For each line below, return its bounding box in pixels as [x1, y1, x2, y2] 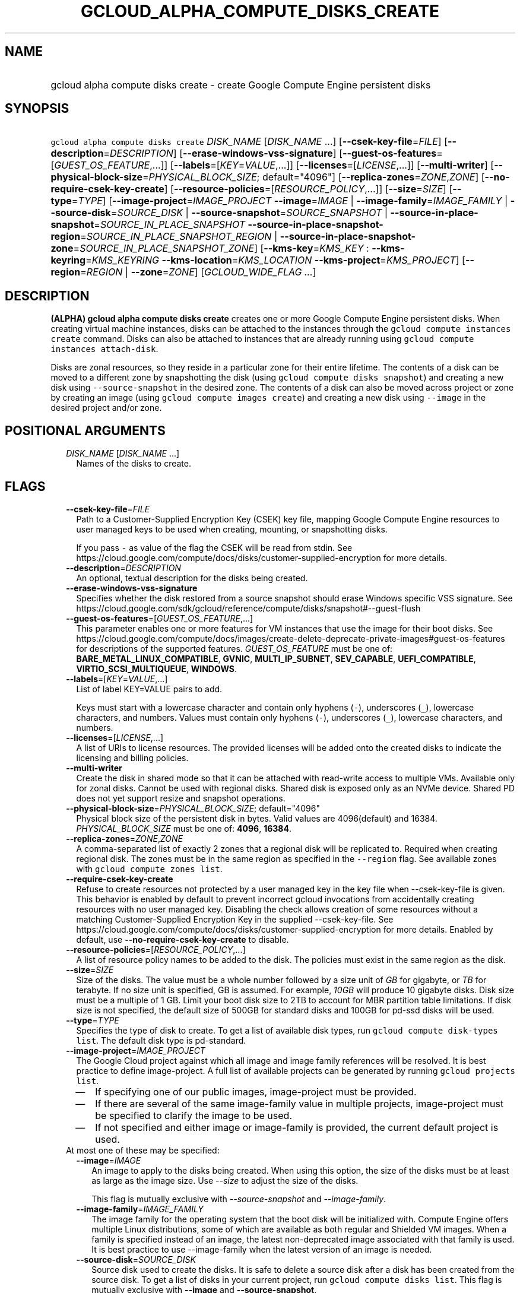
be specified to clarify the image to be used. [95, 1109, 292, 1121]
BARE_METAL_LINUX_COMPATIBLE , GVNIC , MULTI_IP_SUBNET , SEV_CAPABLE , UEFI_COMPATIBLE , [76, 653, 476, 664]
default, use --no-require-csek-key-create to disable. [76, 934, 289, 945]
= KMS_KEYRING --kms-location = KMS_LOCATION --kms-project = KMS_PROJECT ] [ [85, 254, 465, 267]
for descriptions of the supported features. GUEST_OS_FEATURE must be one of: [76, 643, 393, 654]
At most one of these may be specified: [66, 1145, 220, 1155]
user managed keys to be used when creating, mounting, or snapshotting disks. [76, 524, 388, 534]
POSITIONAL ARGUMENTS [5, 423, 166, 438]
